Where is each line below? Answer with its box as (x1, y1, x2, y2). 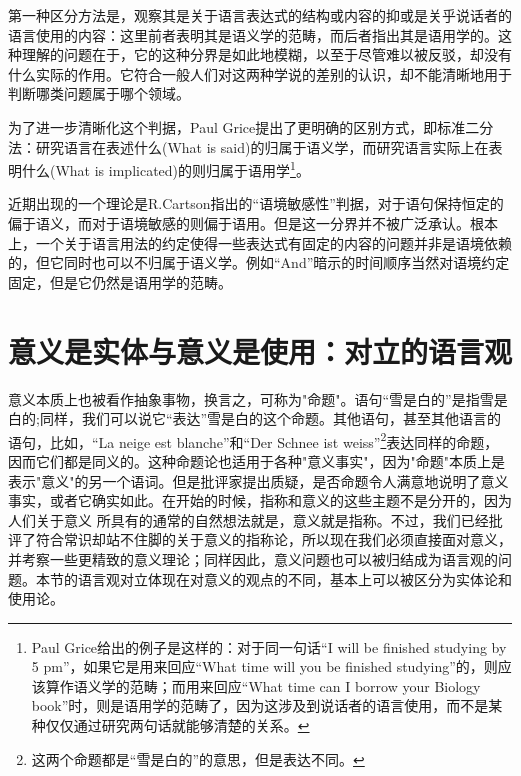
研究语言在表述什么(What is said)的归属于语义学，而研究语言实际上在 (35, 136, 489, 157)
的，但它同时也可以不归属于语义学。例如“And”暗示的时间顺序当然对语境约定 (8, 252, 510, 273)
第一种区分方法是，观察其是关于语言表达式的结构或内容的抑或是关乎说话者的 (8, 5, 512, 25)
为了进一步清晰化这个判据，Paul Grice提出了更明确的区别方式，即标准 (8, 116, 466, 137)
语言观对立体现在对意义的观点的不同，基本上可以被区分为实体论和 (77, 568, 512, 589)
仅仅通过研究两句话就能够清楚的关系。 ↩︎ (45, 715, 310, 736)
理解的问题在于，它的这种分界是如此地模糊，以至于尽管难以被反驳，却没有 (21, 44, 512, 65)
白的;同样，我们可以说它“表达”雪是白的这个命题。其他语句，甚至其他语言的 (8, 408, 502, 429)
